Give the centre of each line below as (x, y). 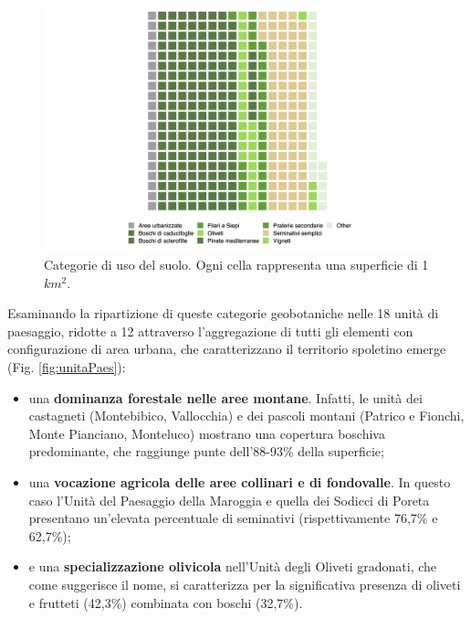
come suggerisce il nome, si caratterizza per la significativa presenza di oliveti (245, 584)
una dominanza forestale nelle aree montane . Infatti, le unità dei (225, 397)
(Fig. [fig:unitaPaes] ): (67, 367)
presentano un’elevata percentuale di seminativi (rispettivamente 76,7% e (233, 518)
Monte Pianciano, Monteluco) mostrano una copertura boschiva (207, 433)
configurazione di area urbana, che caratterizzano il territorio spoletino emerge (227, 349)
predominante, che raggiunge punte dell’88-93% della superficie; (206, 451)
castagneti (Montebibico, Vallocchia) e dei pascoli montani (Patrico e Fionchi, (246, 416)
